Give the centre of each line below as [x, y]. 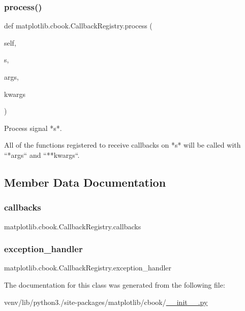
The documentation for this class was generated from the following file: [115, 284]
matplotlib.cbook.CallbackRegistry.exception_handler [88, 268]
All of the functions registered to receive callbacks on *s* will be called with [122, 145]
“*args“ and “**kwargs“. [42, 154]
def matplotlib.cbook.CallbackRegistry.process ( [78, 26]
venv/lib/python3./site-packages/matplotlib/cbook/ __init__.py [106, 302]
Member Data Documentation [85, 182]
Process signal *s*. [33, 128]
